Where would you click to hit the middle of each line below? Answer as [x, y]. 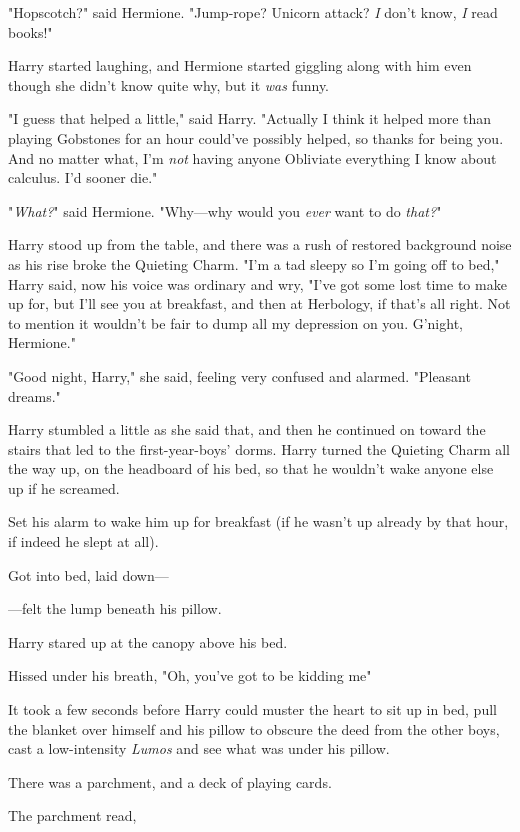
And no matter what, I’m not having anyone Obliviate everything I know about [252, 157]
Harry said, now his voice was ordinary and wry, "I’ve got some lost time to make [257, 283]
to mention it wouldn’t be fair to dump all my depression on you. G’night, [235, 322]
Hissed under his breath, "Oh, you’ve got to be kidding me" [190, 675]
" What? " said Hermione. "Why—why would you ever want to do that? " [225, 210]
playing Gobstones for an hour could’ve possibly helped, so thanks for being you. [256, 137]
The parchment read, [72, 815]
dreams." [34, 395]
